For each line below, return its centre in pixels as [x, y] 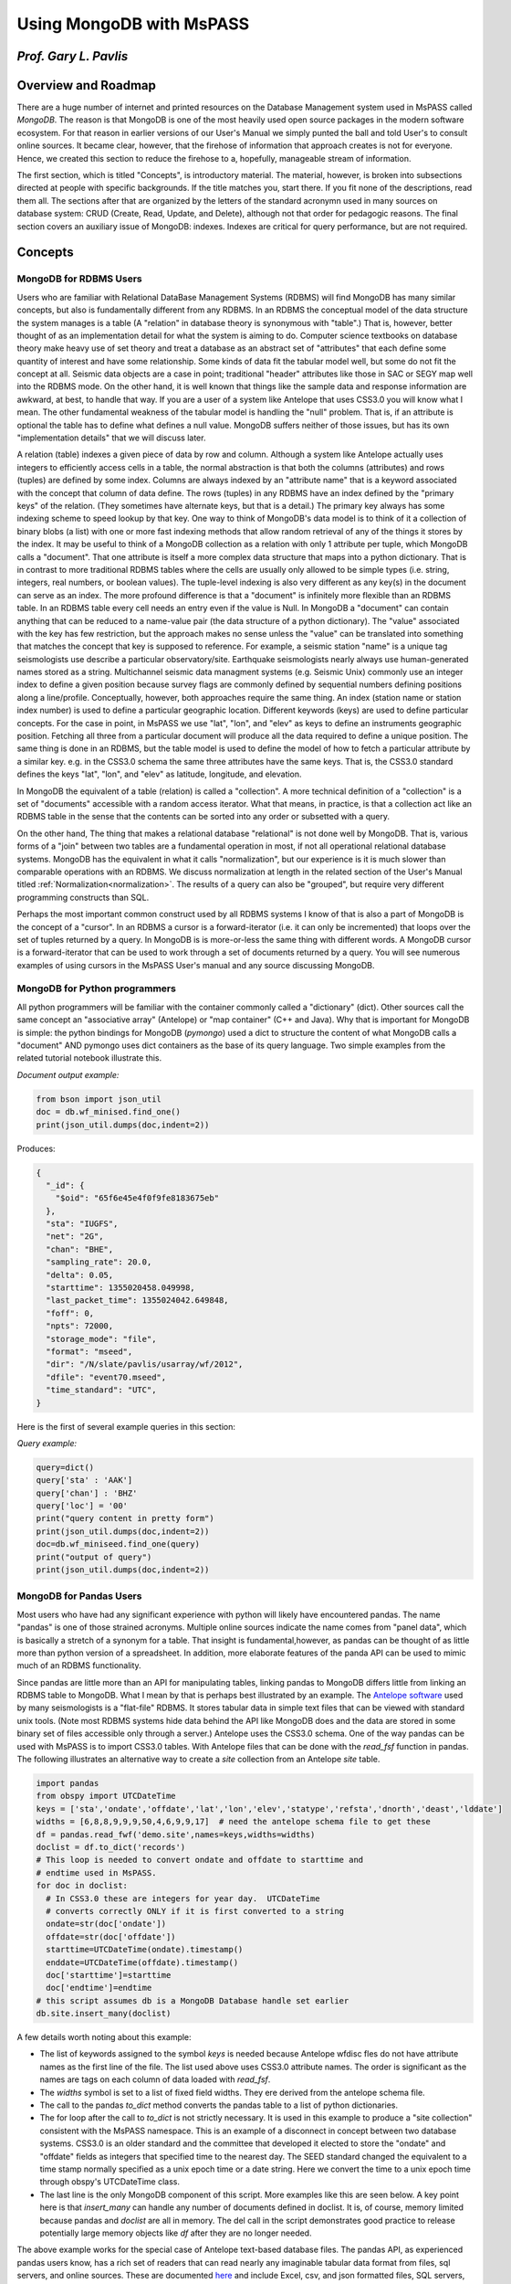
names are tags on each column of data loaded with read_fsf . [155, 2079]
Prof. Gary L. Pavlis [73, 56]
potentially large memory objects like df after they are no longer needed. [176, 2233]
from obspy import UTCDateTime [106, 1796]
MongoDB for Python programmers [97, 989]
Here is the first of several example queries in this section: [126, 1426]
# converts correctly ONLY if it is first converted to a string [195, 1911]
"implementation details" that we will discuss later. [111, 438]
